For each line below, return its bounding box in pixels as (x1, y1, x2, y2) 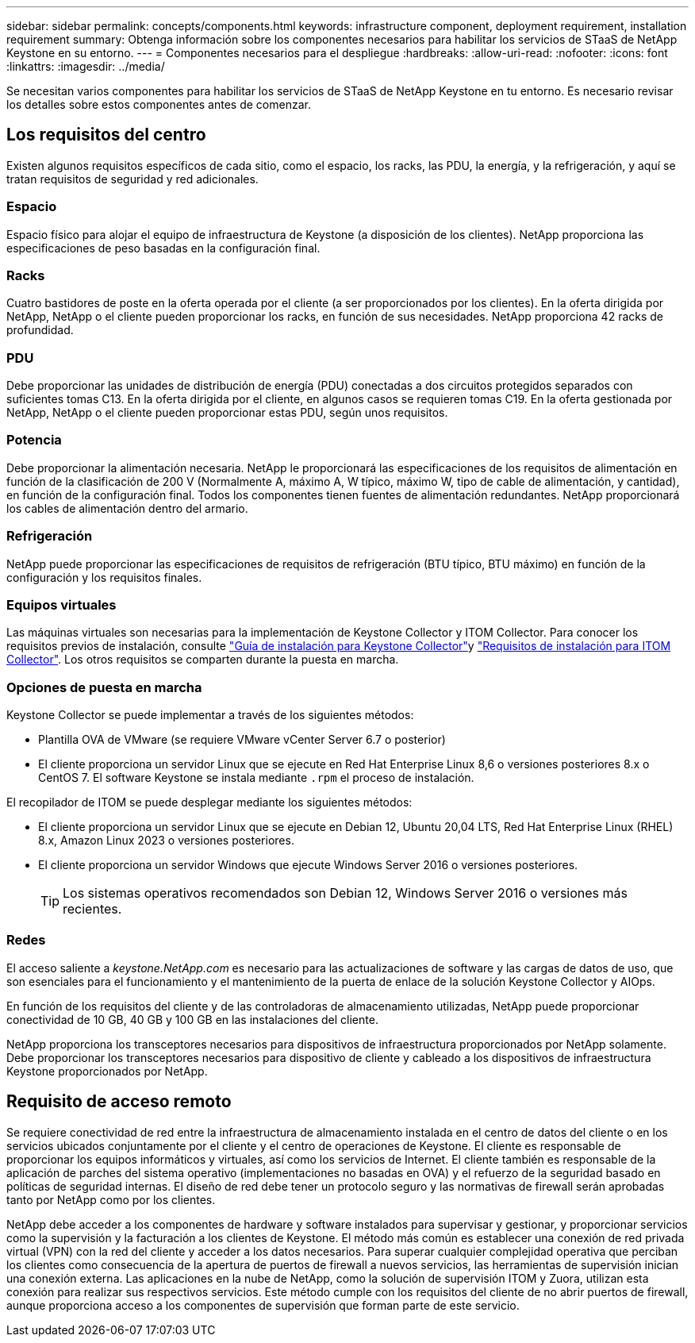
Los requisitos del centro (6, 125, 206, 145)
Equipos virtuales (6, 596, 117, 613)
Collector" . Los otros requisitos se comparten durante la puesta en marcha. (6, 652, 399, 667)
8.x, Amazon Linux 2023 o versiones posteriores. (38, 833, 294, 848)
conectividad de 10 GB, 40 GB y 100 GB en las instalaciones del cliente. (6, 1012, 378, 1026)
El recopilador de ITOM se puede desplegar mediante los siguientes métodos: (6, 795, 413, 810)
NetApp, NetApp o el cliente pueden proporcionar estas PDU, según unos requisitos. (6, 406, 448, 420)
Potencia (6, 432, 62, 448)
